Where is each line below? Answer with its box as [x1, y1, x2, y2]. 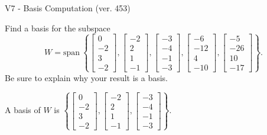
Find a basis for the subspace [5, 21, 110, 34]
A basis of [5, 104, 41, 116]
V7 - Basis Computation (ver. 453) [5, 2, 131, 14]
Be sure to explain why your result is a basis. [5, 71, 168, 83]
